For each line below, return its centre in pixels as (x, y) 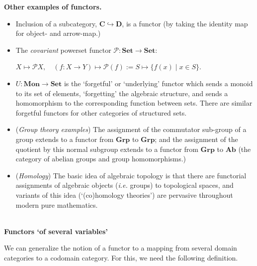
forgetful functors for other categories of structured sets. (101, 112)
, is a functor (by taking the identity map (185, 23)
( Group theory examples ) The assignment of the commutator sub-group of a (131, 129)
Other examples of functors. (53, 6)
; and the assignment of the (196, 139)
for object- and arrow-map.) (58, 33)
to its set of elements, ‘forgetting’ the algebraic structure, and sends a (122, 93)
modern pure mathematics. (57, 204)
